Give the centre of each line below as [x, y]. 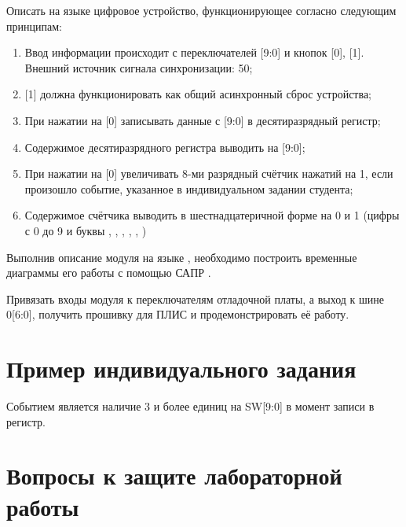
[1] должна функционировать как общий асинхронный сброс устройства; [198, 94]
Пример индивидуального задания [181, 369]
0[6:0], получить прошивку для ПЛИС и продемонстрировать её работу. [178, 314]
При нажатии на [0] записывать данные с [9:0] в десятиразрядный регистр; [203, 120]
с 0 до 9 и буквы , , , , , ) [86, 230]
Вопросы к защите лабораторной [174, 475]
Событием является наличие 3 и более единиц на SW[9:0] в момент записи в [190, 406]
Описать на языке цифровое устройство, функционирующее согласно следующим [201, 10]
